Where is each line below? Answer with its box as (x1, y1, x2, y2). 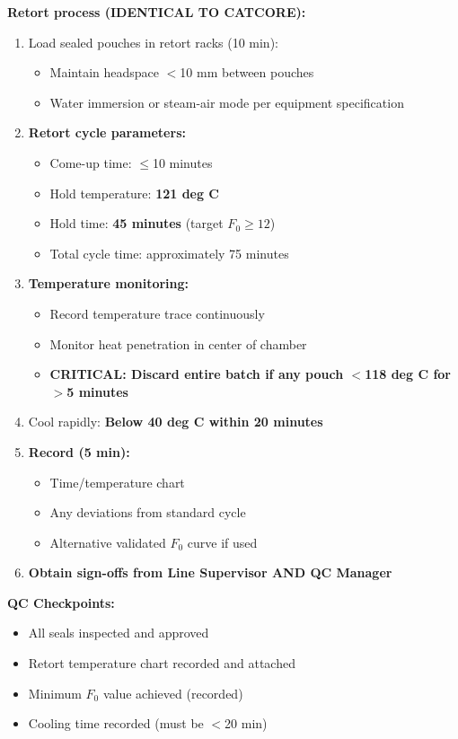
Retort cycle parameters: (28, 123, 186, 142)
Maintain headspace (49, 63, 160, 82)
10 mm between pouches (180, 63, 314, 82)
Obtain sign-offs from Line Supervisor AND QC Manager (28, 563, 392, 582)
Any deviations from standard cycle (49, 503, 246, 522)
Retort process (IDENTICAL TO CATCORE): (7, 3, 306, 21)
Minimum (28, 683, 82, 702)
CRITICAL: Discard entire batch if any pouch (49, 365, 344, 383)
